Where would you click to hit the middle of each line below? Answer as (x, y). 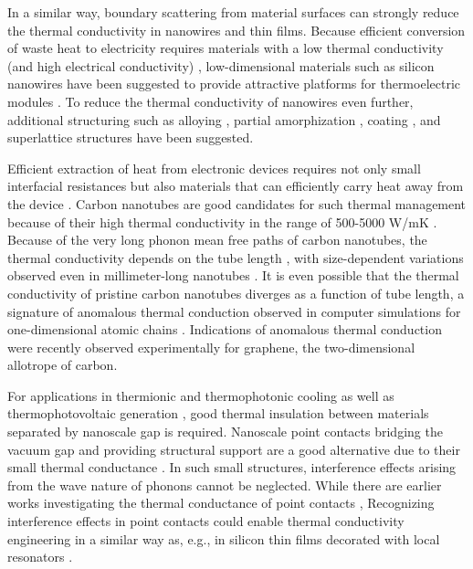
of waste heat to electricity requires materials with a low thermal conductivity (226, 48)
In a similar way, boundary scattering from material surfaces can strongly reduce (233, 12)
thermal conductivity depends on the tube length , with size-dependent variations (236, 257)
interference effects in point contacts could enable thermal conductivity (206, 521)
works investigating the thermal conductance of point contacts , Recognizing (221, 503)
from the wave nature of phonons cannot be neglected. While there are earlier (225, 485)
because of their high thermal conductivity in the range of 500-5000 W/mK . (222, 221)
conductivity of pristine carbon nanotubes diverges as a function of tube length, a (236, 293)
